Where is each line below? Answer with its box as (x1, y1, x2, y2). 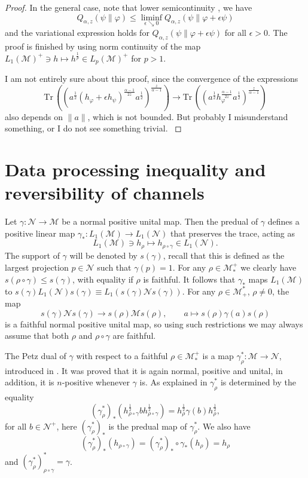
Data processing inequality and (5, 157, 266, 182)
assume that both (5, 329, 69, 342)
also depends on (5, 110, 63, 122)
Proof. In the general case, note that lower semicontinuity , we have (5, 1, 252, 13)
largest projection (5, 261, 69, 273)
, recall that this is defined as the (163, 249, 285, 261)
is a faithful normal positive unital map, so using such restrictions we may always (5, 317, 303, 330)
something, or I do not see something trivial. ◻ (5, 122, 182, 134)
